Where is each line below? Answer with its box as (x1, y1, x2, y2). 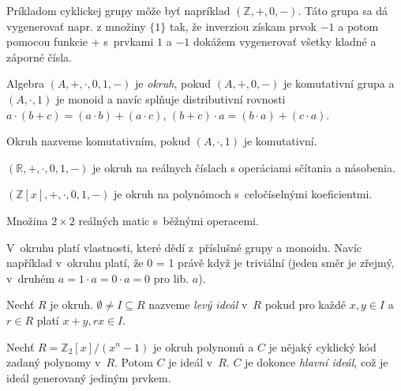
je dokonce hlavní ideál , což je (245, 354, 388, 370)
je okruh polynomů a (152, 338, 254, 355)
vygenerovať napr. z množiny (6, 17, 146, 34)
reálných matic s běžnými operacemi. (78, 212, 259, 228)
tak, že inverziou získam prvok (169, 17, 317, 34)
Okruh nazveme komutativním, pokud (6, 133, 191, 149)
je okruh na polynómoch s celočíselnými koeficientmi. (114, 186, 373, 202)
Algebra (6, 75, 44, 92)
